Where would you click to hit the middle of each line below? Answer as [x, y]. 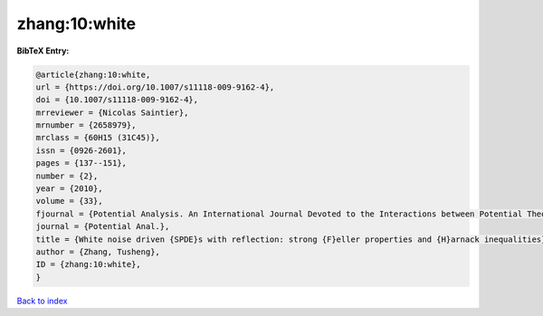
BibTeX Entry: [43, 51]
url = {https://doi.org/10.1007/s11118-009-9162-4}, [155, 87]
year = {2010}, [69, 189]
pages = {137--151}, [81, 163]
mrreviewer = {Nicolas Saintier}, [112, 112]
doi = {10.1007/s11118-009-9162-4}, [117, 100]
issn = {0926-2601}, [81, 150]
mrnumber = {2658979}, [86, 125]
